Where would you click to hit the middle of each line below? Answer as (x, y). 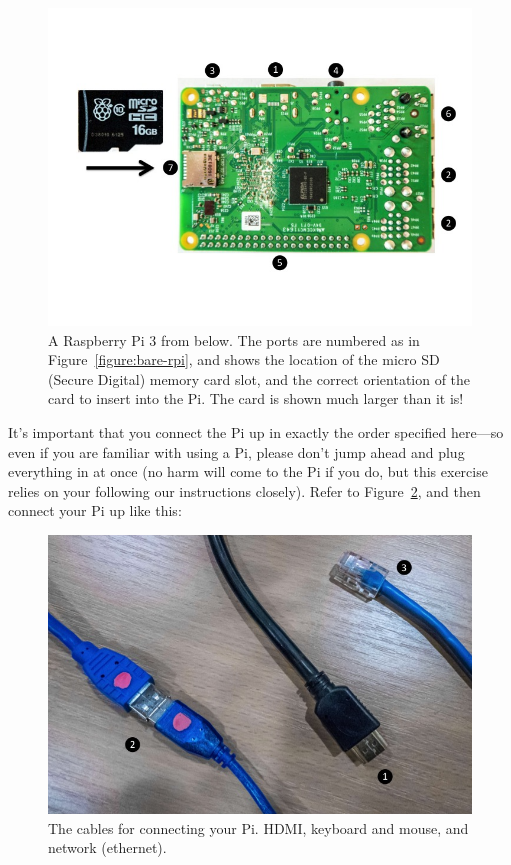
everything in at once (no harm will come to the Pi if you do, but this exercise (248, 471)
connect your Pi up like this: (95, 510)
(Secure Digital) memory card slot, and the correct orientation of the (259, 378)
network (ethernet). (107, 847)
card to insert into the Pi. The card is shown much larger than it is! (256, 398)
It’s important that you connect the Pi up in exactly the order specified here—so (256, 431)
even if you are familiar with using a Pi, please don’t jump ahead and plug (236, 451)
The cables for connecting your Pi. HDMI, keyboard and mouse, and (258, 827)
